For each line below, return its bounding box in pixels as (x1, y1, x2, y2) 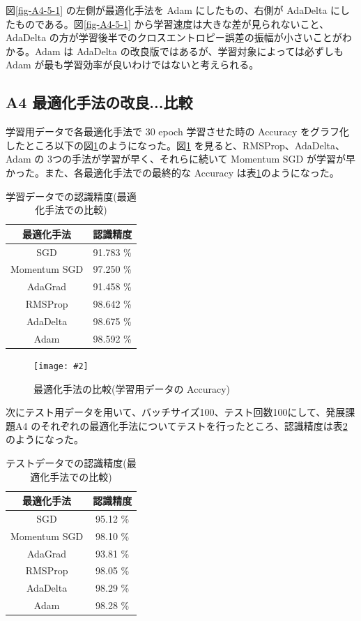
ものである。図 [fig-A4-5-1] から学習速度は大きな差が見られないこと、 (15, 16, 330, 31)
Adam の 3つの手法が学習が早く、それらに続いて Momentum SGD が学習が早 (6, 151, 355, 166)
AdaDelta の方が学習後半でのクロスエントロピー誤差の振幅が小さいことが (6, 30, 342, 45)
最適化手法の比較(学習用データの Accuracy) (33, 381, 230, 396)
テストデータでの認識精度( (6, 455, 127, 470)
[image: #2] (33, 361, 89, 371)
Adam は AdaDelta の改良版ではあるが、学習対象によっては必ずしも (34, 43, 344, 58)
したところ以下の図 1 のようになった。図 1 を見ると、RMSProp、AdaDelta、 (6, 137, 345, 152)
